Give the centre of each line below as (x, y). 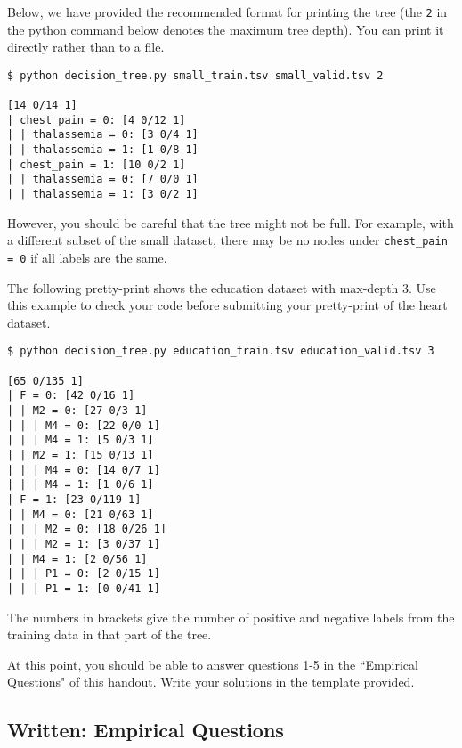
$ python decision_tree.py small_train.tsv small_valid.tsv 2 (195, 75)
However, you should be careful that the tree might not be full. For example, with (231, 222)
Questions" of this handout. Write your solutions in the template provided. (211, 682)
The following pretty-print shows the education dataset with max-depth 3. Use (222, 287)
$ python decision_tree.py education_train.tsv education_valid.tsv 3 (221, 351)
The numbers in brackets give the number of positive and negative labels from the (231, 617)
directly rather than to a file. (86, 47)
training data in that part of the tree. (109, 634)
